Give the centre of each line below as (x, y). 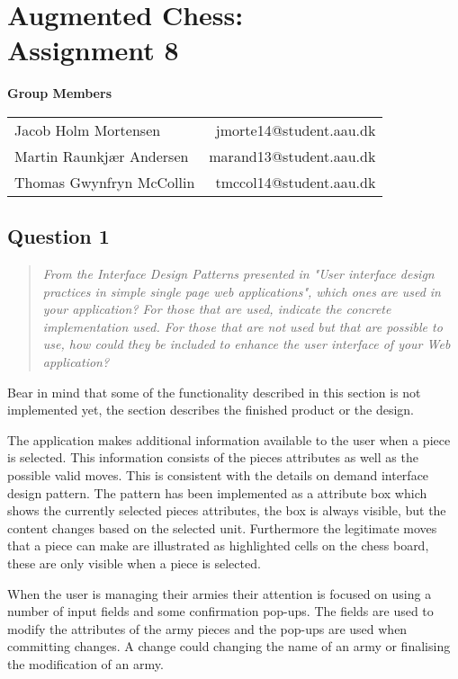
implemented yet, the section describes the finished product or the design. (211, 410)
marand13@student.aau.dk (292, 156)
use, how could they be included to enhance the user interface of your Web (247, 344)
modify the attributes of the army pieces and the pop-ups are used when (207, 628)
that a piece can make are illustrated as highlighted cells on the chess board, (218, 545)
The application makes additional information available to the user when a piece (229, 439)
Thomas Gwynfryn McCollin (105, 182)
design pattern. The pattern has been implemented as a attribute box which (217, 492)
